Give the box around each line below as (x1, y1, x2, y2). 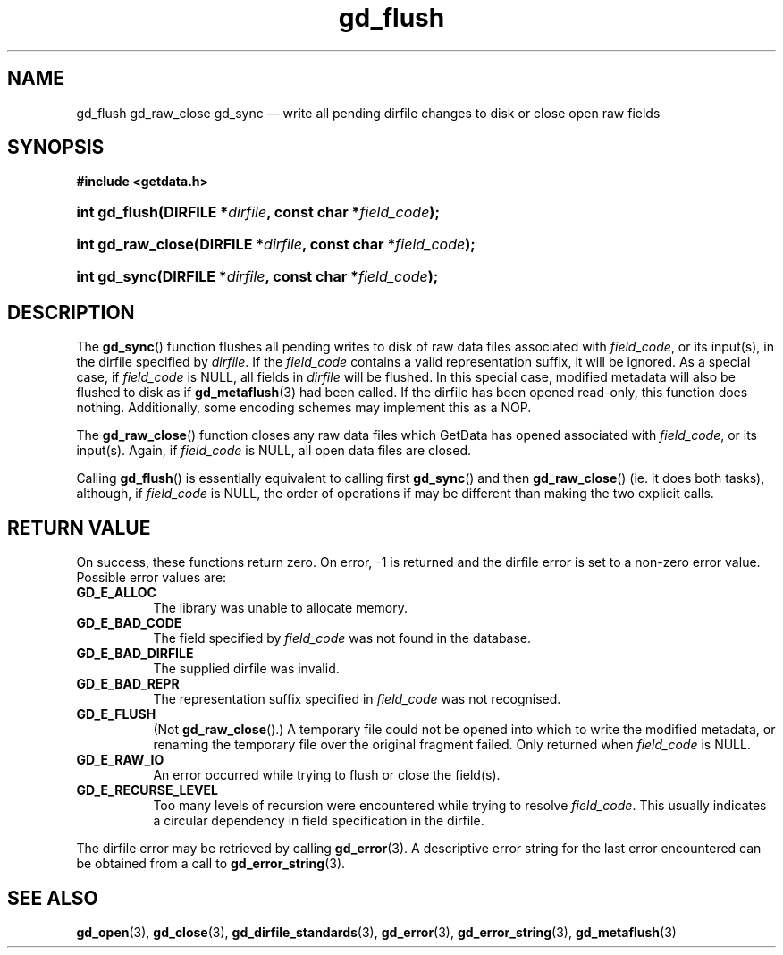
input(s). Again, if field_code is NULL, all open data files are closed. (76, 443, 472, 459)
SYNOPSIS (7, 136, 105, 159)
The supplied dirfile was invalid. (153, 661, 340, 677)
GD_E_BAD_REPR (76, 676, 180, 692)
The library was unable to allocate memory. (153, 600, 408, 616)
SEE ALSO (7, 886, 98, 909)
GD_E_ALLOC (76, 585, 156, 601)
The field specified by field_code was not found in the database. (153, 630, 532, 647)
